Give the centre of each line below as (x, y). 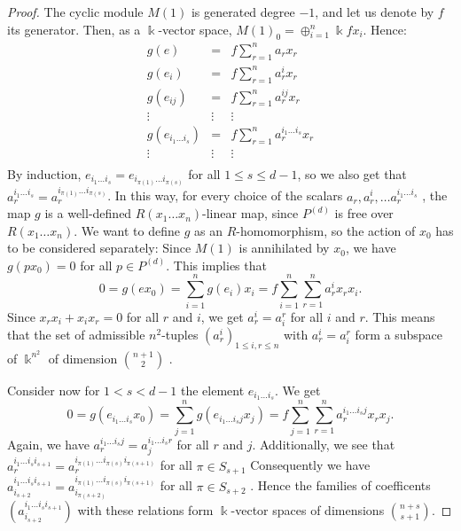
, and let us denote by (375, 12)
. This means (400, 316)
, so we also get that (352, 173)
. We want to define (127, 230)
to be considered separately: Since (99, 248)
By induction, (44, 173)
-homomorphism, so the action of (326, 230)
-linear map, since (250, 213)
